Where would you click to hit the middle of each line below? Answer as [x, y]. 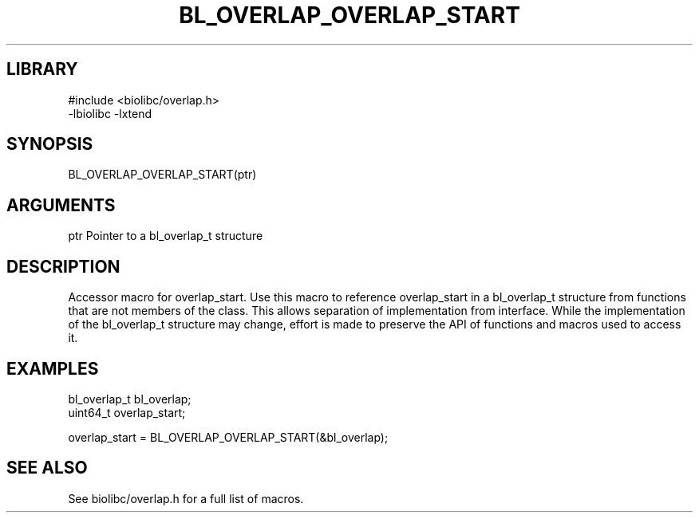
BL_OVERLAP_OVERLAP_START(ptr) [162, 175]
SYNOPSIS [50, 144]
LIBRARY [42, 69]
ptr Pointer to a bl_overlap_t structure [166, 236]
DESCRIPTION [63, 266]
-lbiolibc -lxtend [110, 113]
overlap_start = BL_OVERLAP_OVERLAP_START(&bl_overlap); [228, 437]
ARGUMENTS [61, 205]
